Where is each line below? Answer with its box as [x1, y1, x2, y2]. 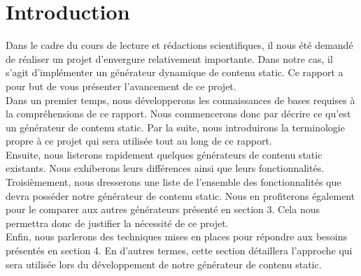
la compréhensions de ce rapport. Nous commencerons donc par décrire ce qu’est [6, 106, 351, 121]
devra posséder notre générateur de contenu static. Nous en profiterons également [6, 188, 355, 203]
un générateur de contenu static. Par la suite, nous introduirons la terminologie [6, 119, 345, 134]
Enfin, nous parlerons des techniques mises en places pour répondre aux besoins [6, 229, 347, 244]
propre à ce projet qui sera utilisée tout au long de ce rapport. [6, 133, 272, 148]
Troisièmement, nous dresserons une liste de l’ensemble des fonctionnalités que [6, 175, 341, 189]
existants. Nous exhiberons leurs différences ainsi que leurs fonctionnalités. [6, 161, 325, 175]
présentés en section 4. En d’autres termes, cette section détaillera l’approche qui [6, 243, 353, 258]
